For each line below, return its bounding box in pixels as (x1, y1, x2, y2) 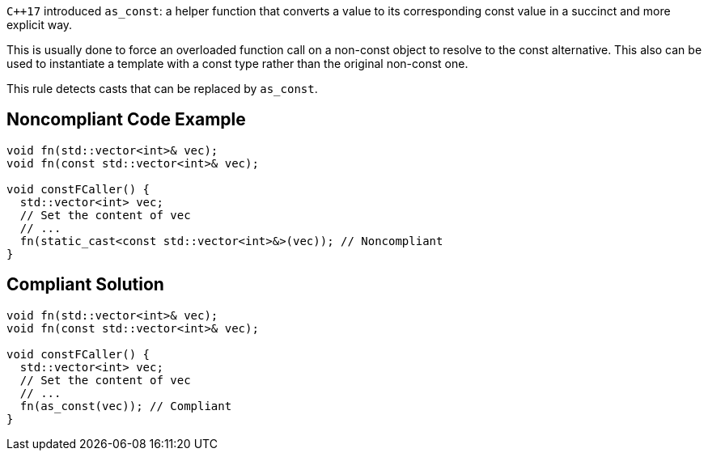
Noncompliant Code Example (6, 109, 246, 130)
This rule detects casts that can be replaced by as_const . (6, 82, 318, 95)
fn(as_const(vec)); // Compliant (19, 399, 232, 413)
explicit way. (6, 18, 73, 32)
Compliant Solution (6, 274, 164, 295)
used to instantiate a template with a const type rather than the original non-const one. (6, 57, 468, 70)
